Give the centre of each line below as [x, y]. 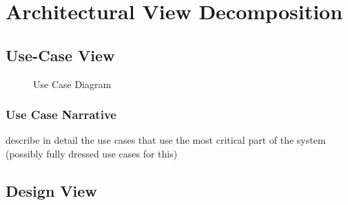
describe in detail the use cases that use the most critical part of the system [166, 140]
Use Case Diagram [72, 84]
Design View [51, 190]
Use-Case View [60, 55]
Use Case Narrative [61, 115]
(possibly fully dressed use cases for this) [92, 153]
